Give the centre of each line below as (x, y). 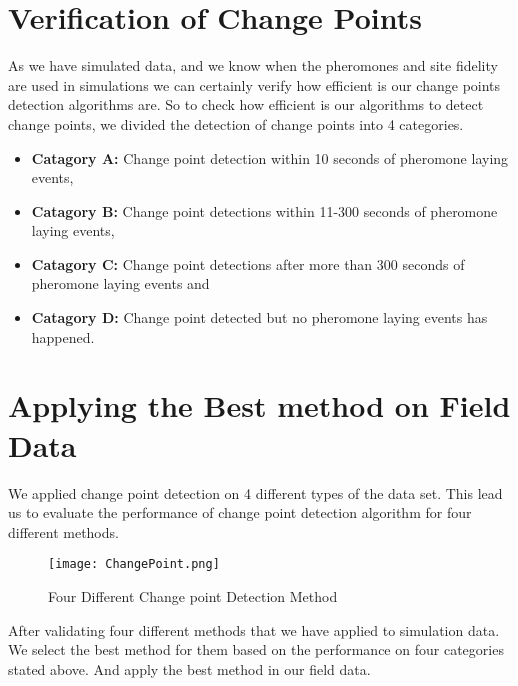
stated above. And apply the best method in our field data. (189, 668)
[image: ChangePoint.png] (134, 564)
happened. (63, 336)
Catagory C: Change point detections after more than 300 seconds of (248, 263)
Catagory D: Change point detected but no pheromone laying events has (259, 317)
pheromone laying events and (120, 283)
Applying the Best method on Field (259, 405)
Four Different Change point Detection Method (193, 596)
